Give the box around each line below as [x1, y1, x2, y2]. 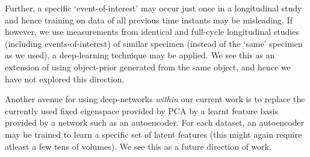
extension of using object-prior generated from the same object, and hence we [5, 60, 291, 73]
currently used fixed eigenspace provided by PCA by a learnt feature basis [5, 104, 279, 117]
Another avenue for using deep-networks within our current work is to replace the [5, 93, 305, 105]
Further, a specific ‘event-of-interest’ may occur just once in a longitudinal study [5, 2, 302, 14]
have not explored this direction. [5, 72, 125, 85]
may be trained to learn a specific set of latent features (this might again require [5, 128, 302, 140]
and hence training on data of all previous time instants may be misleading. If [5, 13, 293, 26]
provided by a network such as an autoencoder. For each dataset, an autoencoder [5, 116, 305, 129]
